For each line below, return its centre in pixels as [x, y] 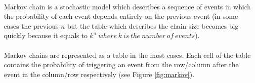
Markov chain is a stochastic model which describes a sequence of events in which [127, 6]
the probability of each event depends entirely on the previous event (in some [121, 16]
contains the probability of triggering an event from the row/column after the [121, 64]
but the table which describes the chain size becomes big [153, 25]
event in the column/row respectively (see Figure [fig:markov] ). [99, 74]
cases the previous [31, 25]
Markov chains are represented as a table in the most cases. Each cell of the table [127, 55]
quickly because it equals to [46, 35]
